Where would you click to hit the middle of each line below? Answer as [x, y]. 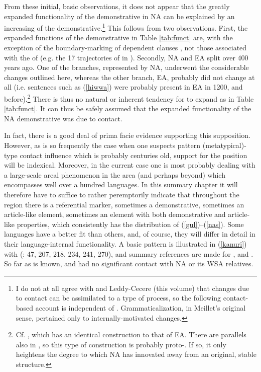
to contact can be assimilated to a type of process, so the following [118, 298]
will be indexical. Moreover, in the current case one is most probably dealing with [130, 165]
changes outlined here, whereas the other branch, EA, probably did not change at [129, 77]
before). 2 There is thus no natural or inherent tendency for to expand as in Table [129, 98]
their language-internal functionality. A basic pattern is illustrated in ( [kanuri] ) [125, 243]
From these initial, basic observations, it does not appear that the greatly [117, 6]
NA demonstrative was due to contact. [63, 118]
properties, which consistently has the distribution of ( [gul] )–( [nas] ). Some [130, 224]
